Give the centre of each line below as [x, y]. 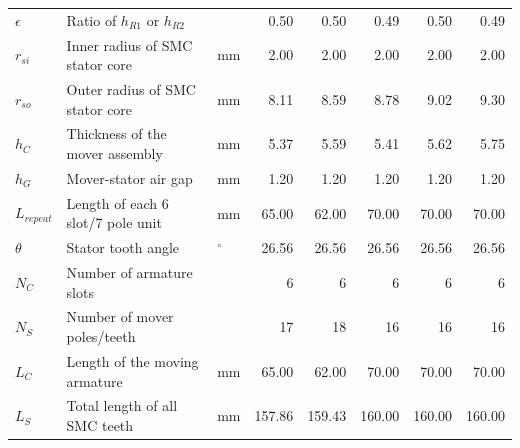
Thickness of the [116, 133]
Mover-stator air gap [129, 177]
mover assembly [114, 153]
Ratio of [91, 19]
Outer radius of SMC [131, 89]
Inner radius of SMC [129, 44]
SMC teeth [100, 424]
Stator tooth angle [123, 247]
